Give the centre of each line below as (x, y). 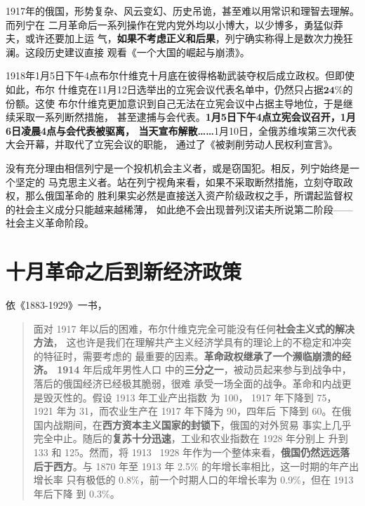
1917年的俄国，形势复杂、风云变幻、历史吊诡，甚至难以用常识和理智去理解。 (182, 11)
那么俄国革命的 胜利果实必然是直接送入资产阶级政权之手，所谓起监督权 (189, 195)
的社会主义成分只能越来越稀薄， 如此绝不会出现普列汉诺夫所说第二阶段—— (179, 209)
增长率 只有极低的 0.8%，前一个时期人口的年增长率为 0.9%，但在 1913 (193, 480)
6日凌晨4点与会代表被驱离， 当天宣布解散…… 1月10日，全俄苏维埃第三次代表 (181, 130)
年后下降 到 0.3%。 (77, 493)
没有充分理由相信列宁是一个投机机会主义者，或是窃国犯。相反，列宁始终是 (178, 167)
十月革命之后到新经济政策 (124, 271)
